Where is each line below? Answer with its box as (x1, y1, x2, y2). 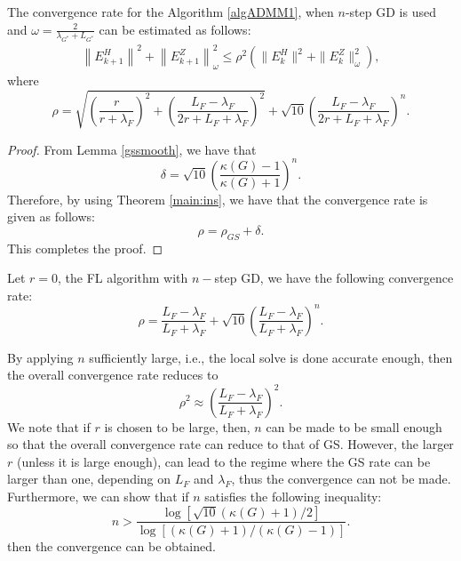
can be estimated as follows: (99, 20, 251, 38)
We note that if (7, 417, 91, 436)
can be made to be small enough (266, 417, 442, 436)
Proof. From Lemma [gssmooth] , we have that (7, 140, 257, 158)
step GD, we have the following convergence (214, 268, 454, 287)
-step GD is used (345, 3, 436, 20)
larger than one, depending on (7, 469, 171, 488)
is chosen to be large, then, (104, 417, 250, 436)
